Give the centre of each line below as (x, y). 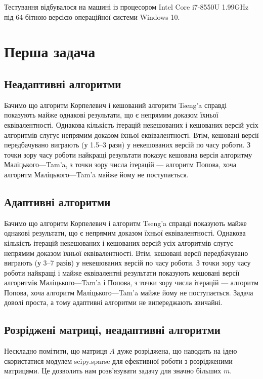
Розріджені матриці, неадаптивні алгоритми (112, 330)
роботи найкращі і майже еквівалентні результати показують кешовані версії (122, 272)
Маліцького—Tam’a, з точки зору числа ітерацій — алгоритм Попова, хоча (120, 164)
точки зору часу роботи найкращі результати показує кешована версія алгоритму (128, 154)
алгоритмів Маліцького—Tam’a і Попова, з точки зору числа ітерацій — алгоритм (131, 282)
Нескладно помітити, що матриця (56, 351)
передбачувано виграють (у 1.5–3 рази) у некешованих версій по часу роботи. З (127, 145)
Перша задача (50, 51)
